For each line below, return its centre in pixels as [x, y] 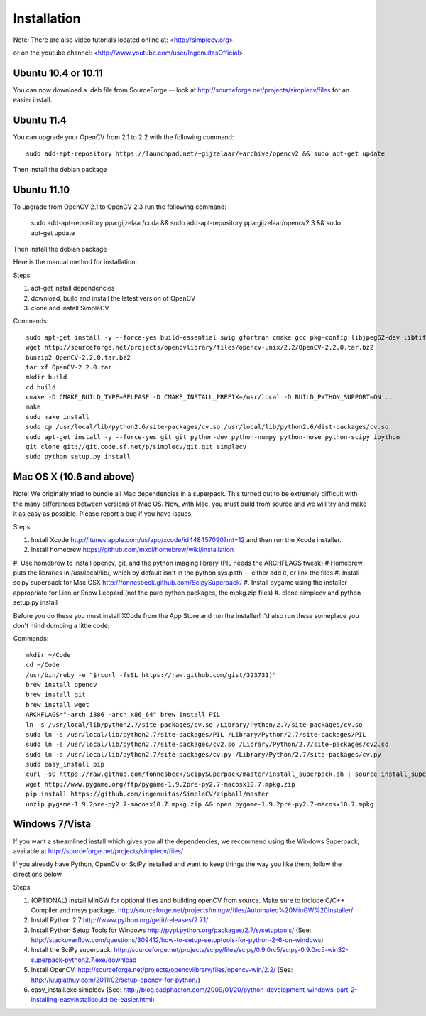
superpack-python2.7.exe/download [84, 960]
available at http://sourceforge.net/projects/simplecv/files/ [98, 851]
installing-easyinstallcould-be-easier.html [92, 1000]
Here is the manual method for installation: [75, 262]
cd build [41, 387]
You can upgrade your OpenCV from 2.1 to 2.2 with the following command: [124, 137]
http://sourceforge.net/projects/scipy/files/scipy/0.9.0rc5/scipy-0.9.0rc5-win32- [231, 950]
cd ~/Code [43, 665]
